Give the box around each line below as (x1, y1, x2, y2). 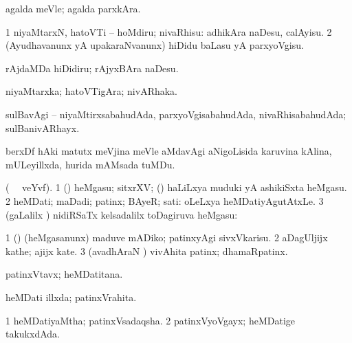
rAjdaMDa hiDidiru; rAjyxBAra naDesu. (5, 60, 179, 75)
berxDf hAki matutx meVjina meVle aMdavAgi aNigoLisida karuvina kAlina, (5, 144, 332, 158)
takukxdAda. (5, 327, 60, 341)
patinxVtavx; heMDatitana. (5, 267, 123, 281)
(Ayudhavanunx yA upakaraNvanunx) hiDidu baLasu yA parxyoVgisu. (5, 38, 304, 52)
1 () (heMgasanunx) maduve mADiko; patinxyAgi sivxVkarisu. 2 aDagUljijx (5, 230, 328, 245)
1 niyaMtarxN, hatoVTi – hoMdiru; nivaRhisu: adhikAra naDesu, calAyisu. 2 (5, 24, 332, 38)
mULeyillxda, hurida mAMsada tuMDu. (5, 157, 175, 171)
